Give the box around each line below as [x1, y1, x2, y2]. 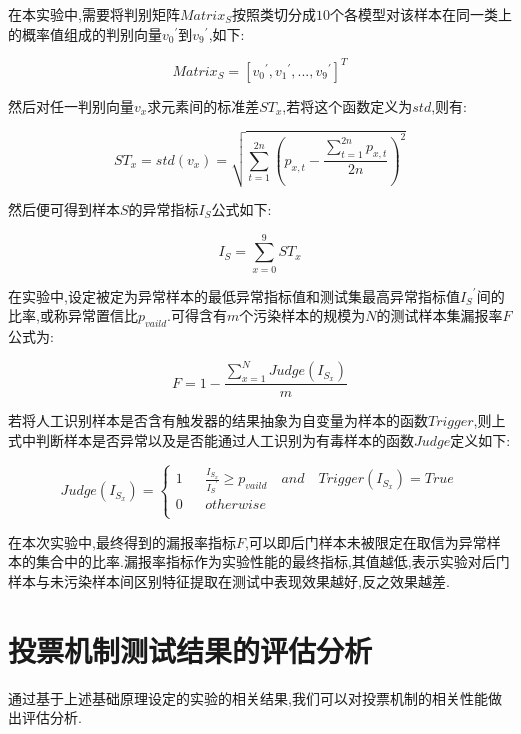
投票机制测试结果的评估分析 [8, 629, 373, 670]
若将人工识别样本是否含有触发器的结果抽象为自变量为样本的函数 [8, 410, 428, 431]
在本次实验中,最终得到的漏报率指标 [8, 531, 236, 552]
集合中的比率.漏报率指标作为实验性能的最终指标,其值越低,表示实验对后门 [35, 551, 510, 572]
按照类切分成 [231, 4, 316, 24]
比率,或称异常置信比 [8, 305, 138, 326]
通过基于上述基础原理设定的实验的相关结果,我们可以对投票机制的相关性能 [8, 687, 488, 708]
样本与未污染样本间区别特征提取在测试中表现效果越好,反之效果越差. [8, 570, 450, 591]
